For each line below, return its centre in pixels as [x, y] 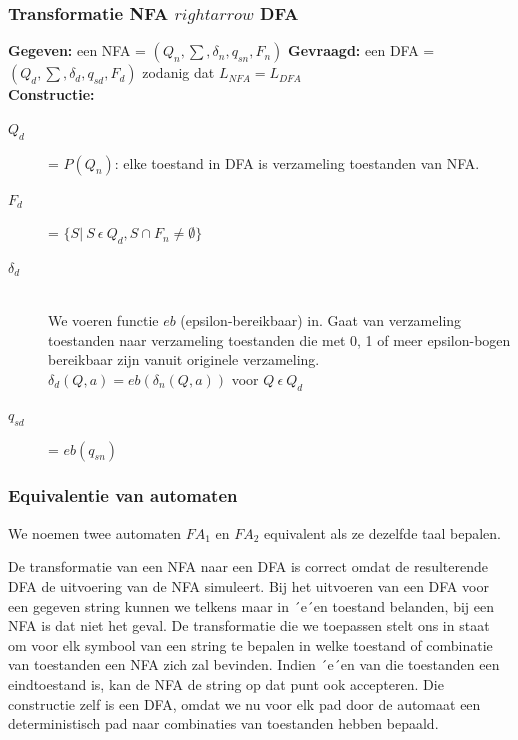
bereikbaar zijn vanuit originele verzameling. [184, 359]
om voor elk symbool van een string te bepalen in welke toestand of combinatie [250, 644]
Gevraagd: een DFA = [361, 50]
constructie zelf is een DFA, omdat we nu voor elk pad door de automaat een [244, 703]
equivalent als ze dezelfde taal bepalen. [382, 532]
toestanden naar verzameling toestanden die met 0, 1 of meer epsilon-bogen [279, 339]
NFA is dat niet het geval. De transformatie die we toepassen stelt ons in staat [249, 625]
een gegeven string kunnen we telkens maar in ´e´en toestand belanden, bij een [251, 605]
